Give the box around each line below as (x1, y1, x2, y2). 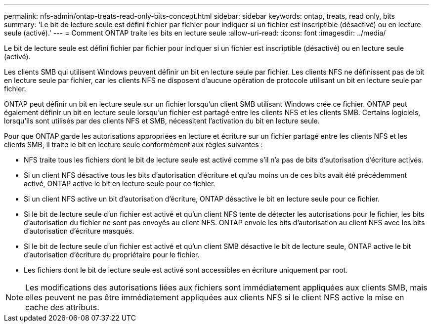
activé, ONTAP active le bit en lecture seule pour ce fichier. (24, 179, 216, 188)
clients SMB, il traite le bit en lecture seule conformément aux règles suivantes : (4, 140, 263, 149)
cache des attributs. (25, 302, 99, 312)
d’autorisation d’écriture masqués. (24, 227, 134, 235)
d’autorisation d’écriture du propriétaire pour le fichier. (24, 250, 200, 259)
